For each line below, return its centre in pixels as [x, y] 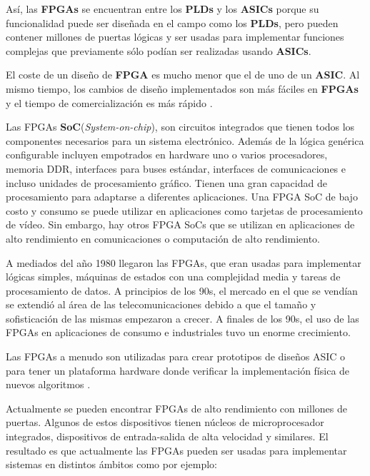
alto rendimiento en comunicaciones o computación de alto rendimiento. [163, 238]
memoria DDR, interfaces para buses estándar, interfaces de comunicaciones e [176, 168]
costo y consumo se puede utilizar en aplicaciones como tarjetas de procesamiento [184, 210]
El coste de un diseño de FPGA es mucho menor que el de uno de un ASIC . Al [183, 75]
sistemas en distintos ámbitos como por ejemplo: [112, 464]
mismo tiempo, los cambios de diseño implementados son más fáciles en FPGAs [182, 88]
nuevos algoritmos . [48, 384]
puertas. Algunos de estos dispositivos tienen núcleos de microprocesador [165, 422]
